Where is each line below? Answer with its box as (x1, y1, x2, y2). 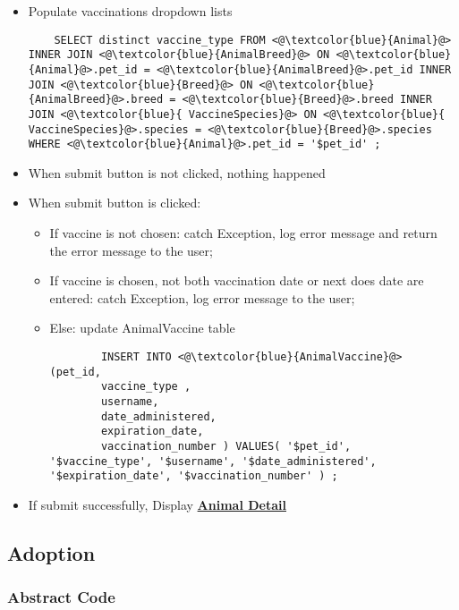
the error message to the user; (49, 241, 213, 259)
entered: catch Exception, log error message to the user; (49, 288, 355, 307)
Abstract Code (7, 586, 115, 608)
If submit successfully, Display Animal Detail (28, 495, 286, 513)
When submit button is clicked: (28, 193, 201, 212)
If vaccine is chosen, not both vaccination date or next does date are (49, 271, 424, 290)
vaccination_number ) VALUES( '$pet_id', (100, 439, 352, 453)
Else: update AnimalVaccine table (49, 318, 235, 337)
